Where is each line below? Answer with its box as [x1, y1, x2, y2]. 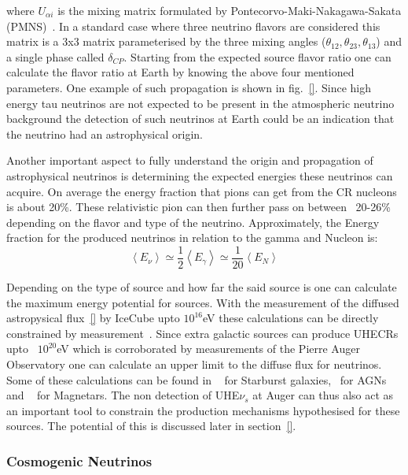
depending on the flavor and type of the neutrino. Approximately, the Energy [6, 213, 380, 230]
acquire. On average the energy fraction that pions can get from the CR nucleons [6, 183, 397, 199]
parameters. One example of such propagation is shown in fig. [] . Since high [6, 79, 372, 95]
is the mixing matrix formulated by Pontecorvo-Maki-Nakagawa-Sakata [57, 2, 402, 18]
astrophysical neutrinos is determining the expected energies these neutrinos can [6, 167, 393, 184]
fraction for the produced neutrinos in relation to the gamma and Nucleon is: [6, 229, 378, 246]
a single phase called [6, 48, 105, 65]
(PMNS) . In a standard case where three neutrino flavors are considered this [6, 17, 380, 34]
